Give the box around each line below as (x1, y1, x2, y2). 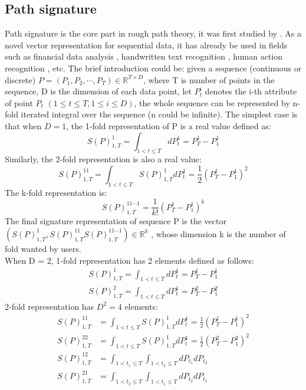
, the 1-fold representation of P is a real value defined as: (66, 119, 271, 132)
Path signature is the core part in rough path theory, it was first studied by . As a (5, 27, 301, 40)
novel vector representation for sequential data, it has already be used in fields (5, 38, 288, 51)
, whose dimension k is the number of (151, 227, 286, 240)
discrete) (5, 73, 36, 86)
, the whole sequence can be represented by (134, 96, 290, 109)
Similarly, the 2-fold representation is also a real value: (5, 153, 202, 165)
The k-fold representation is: (5, 186, 107, 198)
